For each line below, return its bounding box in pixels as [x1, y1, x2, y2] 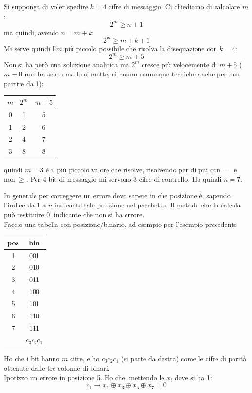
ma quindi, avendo [4, 27, 59, 37]
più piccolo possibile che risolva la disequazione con [64, 43, 217, 53]
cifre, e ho [70, 353, 100, 363]
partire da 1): [4, 78, 44, 89]
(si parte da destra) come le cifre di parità [121, 353, 247, 363]
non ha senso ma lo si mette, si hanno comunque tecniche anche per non [24, 69, 240, 79]
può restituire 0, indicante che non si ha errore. [4, 209, 144, 219]
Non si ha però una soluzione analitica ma [4, 59, 129, 69]
